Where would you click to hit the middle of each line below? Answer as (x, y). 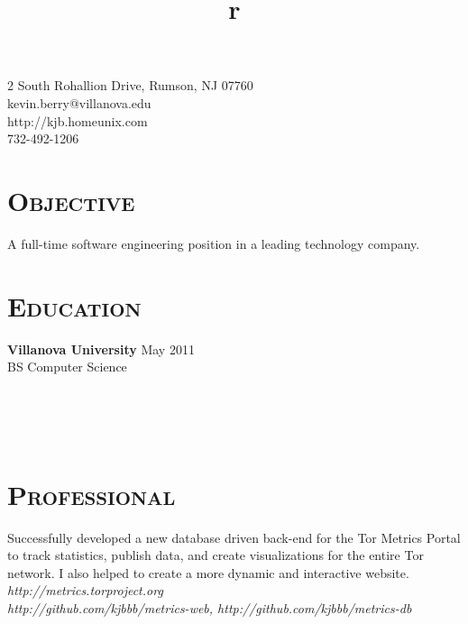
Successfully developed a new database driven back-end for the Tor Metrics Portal (234, 537)
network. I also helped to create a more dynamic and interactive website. (208, 572)
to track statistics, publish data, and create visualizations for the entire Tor (216, 555)
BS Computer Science (67, 367)
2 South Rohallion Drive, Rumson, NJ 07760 (130, 85)
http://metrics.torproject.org (85, 590)
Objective (71, 200)
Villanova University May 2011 (101, 349)
